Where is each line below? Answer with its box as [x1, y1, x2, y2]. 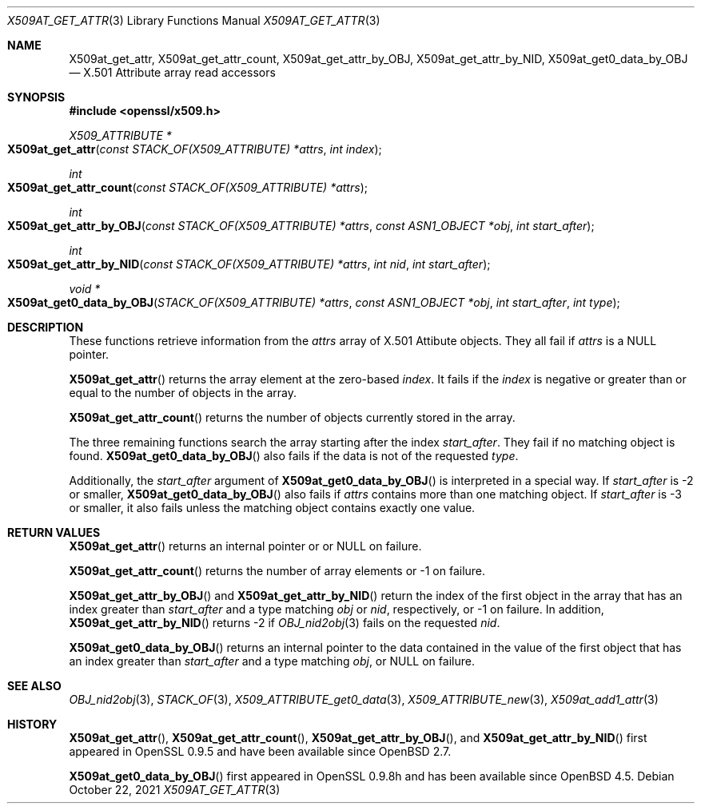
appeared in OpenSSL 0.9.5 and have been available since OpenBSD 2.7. [69, 744, 452, 758]
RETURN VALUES [7, 526, 101, 539]
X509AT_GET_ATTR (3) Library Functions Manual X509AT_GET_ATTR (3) [7, 14, 380, 27]
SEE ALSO [7, 679, 62, 693]
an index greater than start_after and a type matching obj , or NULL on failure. [69, 654, 475, 668]
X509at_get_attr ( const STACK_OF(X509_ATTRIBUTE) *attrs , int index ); [7, 142, 382, 156]
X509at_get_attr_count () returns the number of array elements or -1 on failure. [69, 564, 486, 578]
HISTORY [7, 717, 58, 731]
